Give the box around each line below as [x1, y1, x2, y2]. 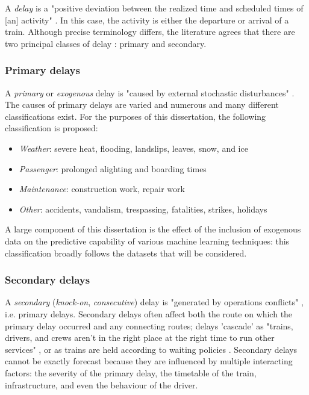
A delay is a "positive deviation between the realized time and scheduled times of [5, 2, 304, 14]
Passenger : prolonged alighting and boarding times [19, 162, 207, 175]
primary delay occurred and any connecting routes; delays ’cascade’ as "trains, [5, 319, 293, 332]
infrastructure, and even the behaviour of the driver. [5, 378, 198, 391]
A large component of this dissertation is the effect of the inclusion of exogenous [5, 223, 301, 235]
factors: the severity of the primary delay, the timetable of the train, [5, 366, 257, 379]
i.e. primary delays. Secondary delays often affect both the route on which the [5, 307, 293, 320]
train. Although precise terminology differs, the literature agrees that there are [5, 25, 295, 38]
